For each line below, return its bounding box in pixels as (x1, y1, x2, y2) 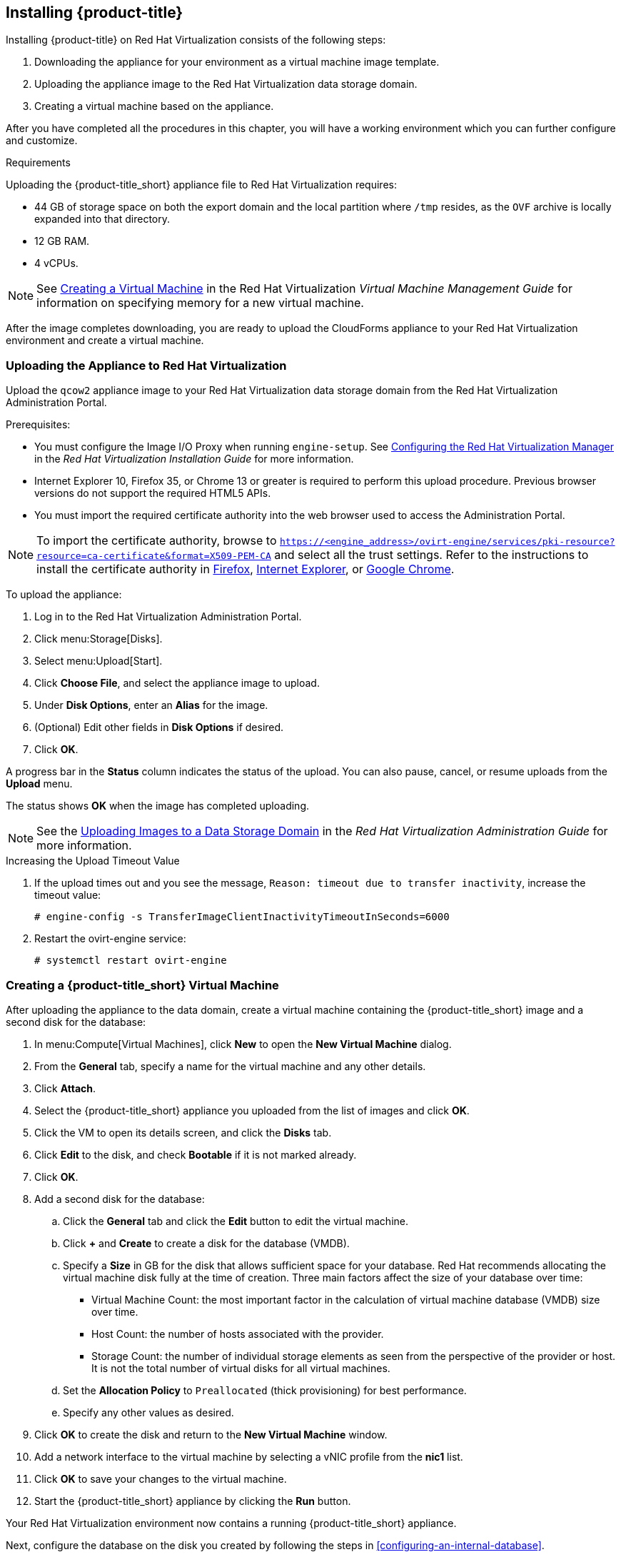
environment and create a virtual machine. (6, 334, 204, 347)
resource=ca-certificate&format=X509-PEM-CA (36, 550, 271, 562)
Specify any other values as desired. (63, 1406, 234, 1419)
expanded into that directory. (34, 213, 171, 226)
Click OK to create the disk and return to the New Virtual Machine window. (34, 1428, 388, 1441)
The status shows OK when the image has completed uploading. (6, 800, 310, 812)
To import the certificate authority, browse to (36, 533, 277, 548)
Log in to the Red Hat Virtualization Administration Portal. (34, 610, 302, 623)
